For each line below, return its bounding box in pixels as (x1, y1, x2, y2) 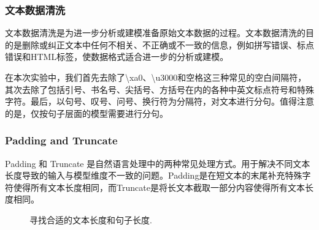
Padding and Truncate (5, 133, 118, 148)
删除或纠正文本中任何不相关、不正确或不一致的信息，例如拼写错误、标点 (21, 38, 314, 51)
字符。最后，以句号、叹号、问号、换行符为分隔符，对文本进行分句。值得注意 (5, 95, 314, 108)
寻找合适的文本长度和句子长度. (29, 213, 152, 226)
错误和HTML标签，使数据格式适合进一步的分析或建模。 (5, 50, 229, 63)
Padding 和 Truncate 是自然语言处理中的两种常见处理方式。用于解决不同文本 (5, 157, 310, 169)
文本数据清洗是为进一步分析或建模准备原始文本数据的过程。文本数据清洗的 (5, 26, 306, 39)
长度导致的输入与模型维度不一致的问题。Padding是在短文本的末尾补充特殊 (5, 169, 302, 182)
